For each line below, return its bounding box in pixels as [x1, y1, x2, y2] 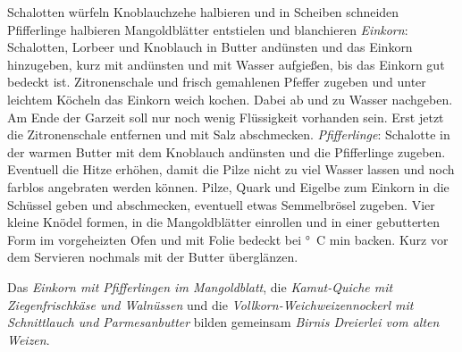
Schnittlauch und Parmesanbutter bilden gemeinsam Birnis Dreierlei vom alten [7, 313, 440, 331]
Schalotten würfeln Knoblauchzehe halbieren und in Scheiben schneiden [7, 3, 399, 21]
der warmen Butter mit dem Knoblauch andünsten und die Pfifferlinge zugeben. [7, 142, 446, 161]
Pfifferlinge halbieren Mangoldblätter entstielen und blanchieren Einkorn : [7, 20, 408, 38]
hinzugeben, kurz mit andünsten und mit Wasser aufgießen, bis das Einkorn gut [7, 54, 445, 73]
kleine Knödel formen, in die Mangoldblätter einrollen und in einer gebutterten [7, 213, 441, 231]
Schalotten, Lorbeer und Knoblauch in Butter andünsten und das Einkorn [7, 38, 413, 56]
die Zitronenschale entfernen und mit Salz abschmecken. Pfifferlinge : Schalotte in [7, 125, 450, 144]
